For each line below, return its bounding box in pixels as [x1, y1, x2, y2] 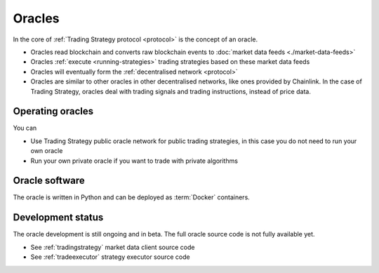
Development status [13, 211, 104, 224]
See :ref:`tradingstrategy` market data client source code [30, 243, 195, 251]
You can [13, 124, 37, 133]
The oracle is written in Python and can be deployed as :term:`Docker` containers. [13, 193, 251, 201]
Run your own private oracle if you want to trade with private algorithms [30, 157, 239, 165]
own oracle [30, 147, 63, 155]
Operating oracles [13, 105, 94, 117]
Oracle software [13, 175, 85, 187]
